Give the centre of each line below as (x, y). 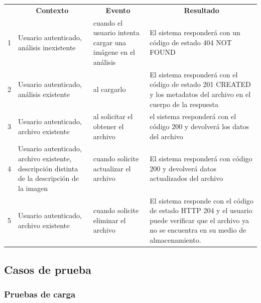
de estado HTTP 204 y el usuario (201, 210)
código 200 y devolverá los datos (199, 126)
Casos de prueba (48, 269)
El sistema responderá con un (195, 32)
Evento (118, 10)
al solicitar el (113, 116)
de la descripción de (49, 178)
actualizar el (112, 168)
